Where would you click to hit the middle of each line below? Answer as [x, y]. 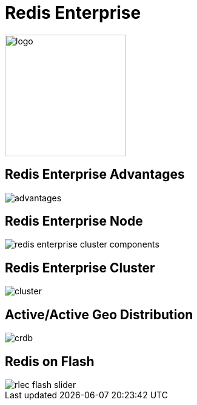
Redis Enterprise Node [74, 221]
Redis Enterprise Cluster [80, 268]
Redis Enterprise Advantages [95, 175]
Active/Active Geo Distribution [99, 314]
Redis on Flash [50, 361]
